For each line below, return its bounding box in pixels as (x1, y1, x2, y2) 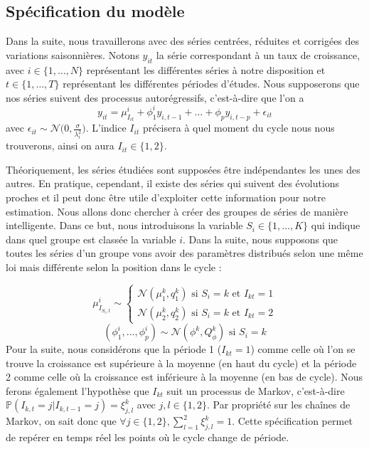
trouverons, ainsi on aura (6, 138, 114, 153)
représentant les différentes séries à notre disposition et (86, 62, 326, 77)
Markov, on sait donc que (6, 413, 117, 428)
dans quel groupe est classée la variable (6, 231, 176, 246)
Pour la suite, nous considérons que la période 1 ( (6, 342, 222, 356)
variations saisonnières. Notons (6, 47, 139, 62)
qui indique (311, 218, 360, 233)
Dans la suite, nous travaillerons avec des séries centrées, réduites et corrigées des (6, 33, 360, 48)
